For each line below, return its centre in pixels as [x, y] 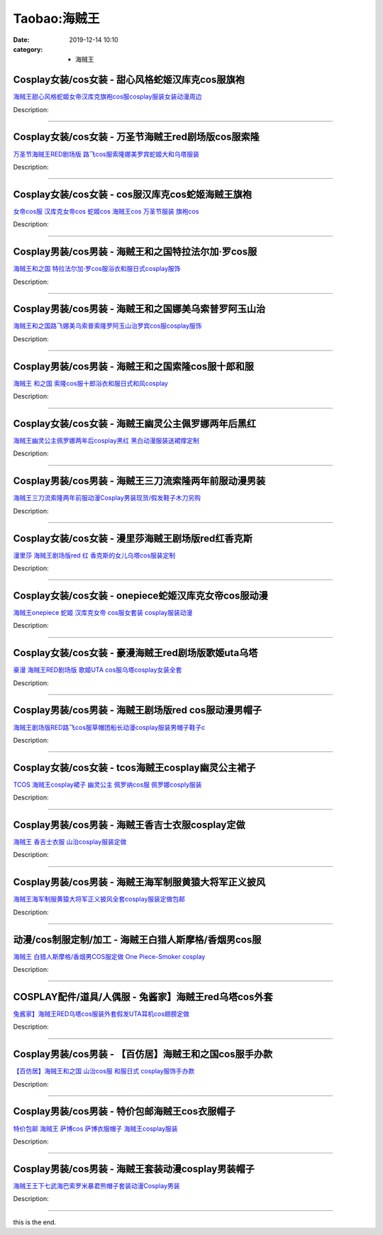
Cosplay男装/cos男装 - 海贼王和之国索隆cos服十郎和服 [134, 366]
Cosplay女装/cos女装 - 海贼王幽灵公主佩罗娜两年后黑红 [135, 423]
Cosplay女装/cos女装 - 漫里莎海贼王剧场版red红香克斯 [133, 538]
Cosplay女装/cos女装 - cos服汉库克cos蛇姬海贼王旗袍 [132, 194]
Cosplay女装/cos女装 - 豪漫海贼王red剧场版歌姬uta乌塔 [135, 653]
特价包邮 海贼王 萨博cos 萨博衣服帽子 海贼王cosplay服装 [95, 1129]
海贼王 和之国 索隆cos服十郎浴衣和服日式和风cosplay [90, 383]
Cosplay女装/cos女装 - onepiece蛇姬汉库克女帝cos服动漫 [141, 596]
